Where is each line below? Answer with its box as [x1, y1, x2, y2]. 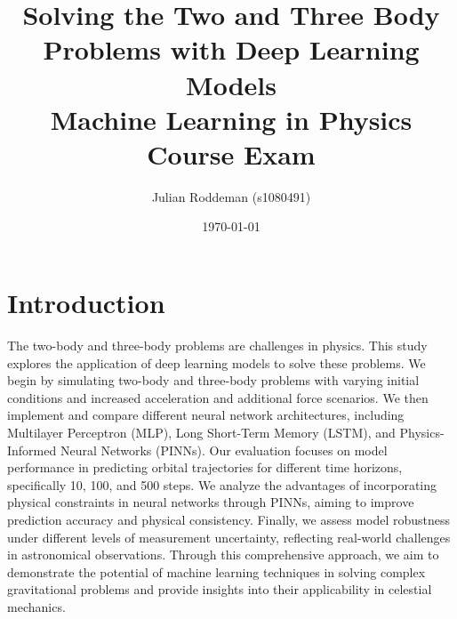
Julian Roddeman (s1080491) [151, 187, 311, 205]
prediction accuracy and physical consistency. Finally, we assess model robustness [7, 510, 451, 528]
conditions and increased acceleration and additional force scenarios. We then [7, 388, 429, 406]
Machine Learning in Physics [50, 100, 413, 137]
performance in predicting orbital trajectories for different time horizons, [7, 458, 403, 477]
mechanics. [7, 597, 66, 615]
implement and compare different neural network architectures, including [7, 406, 405, 424]
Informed [7, 440, 57, 459]
